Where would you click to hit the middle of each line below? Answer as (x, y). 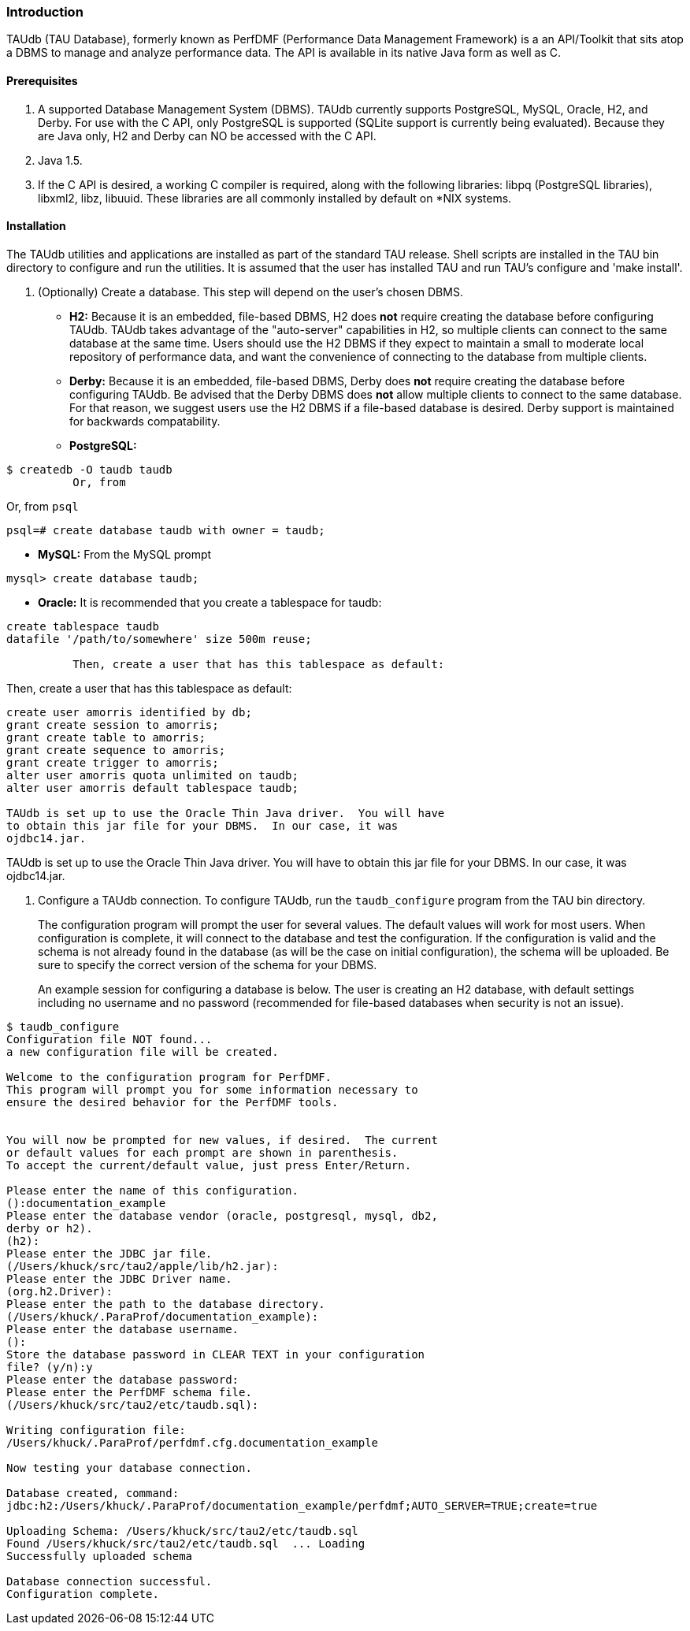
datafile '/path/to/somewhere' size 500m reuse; (159, 639)
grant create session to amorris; (113, 724)
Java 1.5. (60, 160)
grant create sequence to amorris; (116, 750)
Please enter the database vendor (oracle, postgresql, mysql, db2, (222, 1215)
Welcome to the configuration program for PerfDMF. (169, 1077)
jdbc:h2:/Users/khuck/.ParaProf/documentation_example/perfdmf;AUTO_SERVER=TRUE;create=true (302, 1505)
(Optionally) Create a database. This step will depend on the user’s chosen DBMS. (250, 292)
